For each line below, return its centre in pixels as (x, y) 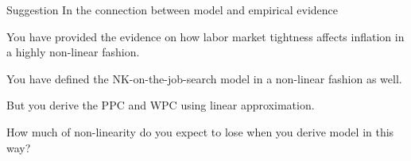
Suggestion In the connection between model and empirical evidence (172, 10)
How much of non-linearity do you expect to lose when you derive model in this (200, 131)
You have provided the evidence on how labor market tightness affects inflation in (205, 36)
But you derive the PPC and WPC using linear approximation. (161, 105)
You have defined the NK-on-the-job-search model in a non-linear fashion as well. (204, 78)
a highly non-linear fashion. (73, 52)
